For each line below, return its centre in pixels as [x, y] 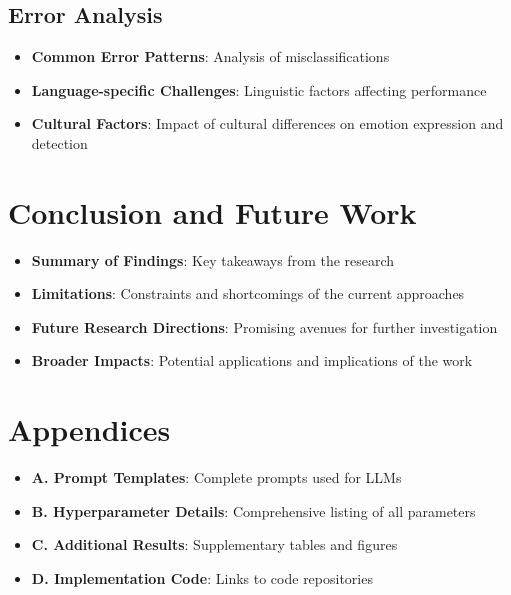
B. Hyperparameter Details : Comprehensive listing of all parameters [253, 510]
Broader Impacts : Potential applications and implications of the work [252, 360]
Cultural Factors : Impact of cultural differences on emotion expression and [267, 123]
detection [59, 142]
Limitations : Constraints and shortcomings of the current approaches [248, 293]
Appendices [89, 429]
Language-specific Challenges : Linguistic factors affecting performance [259, 89]
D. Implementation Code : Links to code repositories [202, 577]
